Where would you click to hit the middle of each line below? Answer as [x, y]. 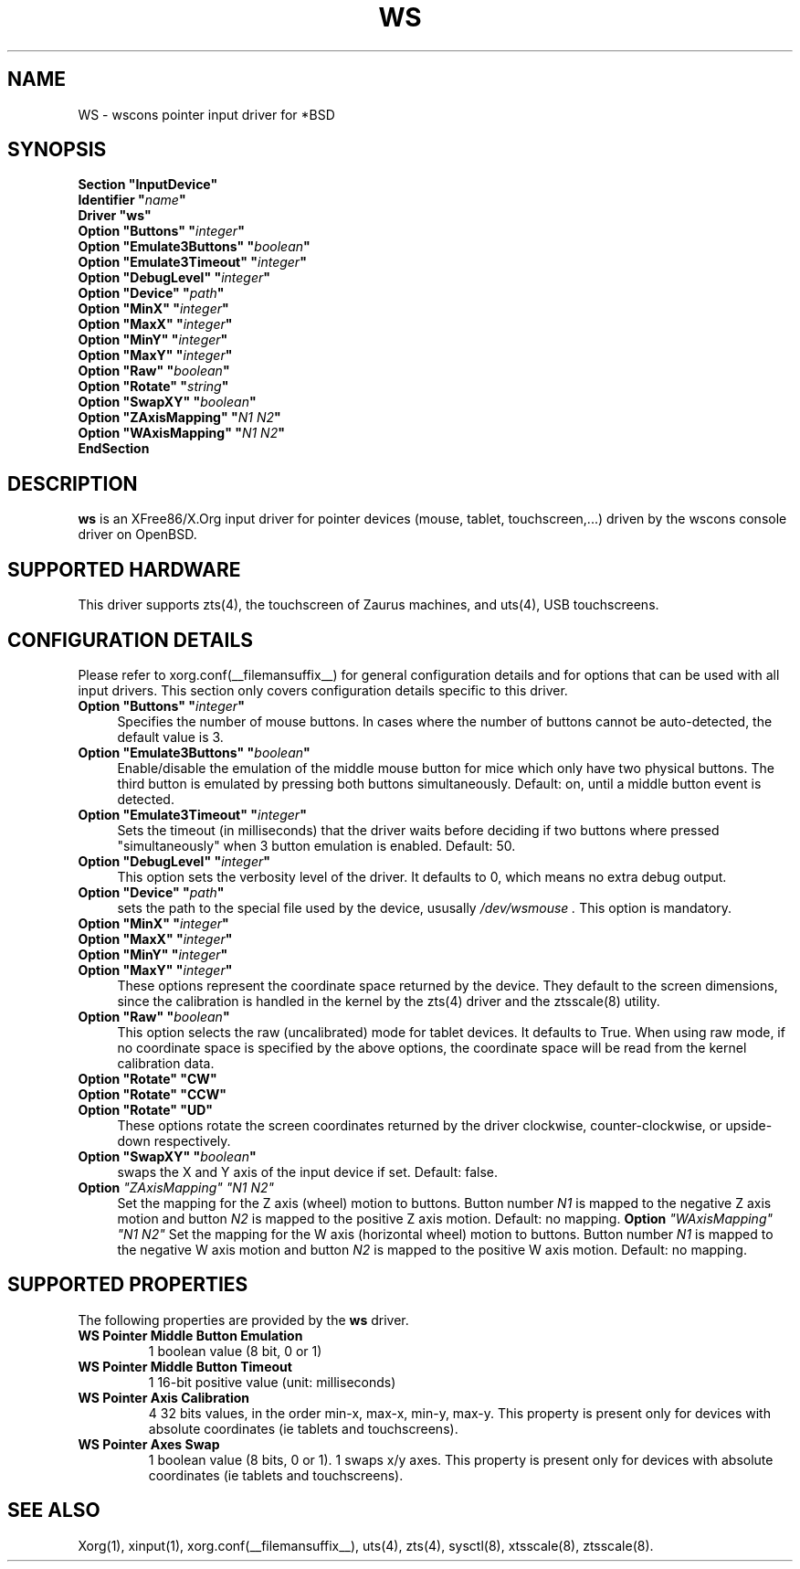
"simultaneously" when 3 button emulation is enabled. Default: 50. [316, 845]
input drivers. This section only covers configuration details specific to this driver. [323, 690]
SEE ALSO [54, 1511]
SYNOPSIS [57, 150]
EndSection [114, 449]
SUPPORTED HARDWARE [124, 569]
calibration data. [166, 1063]
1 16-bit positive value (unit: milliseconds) [272, 1382]
